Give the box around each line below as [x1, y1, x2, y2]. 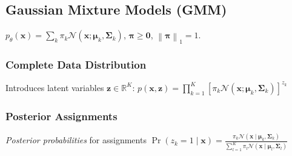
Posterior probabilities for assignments [5, 134, 147, 146]
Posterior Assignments [5, 108, 118, 123]
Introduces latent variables [5, 81, 104, 93]
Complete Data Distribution [5, 57, 147, 72]
